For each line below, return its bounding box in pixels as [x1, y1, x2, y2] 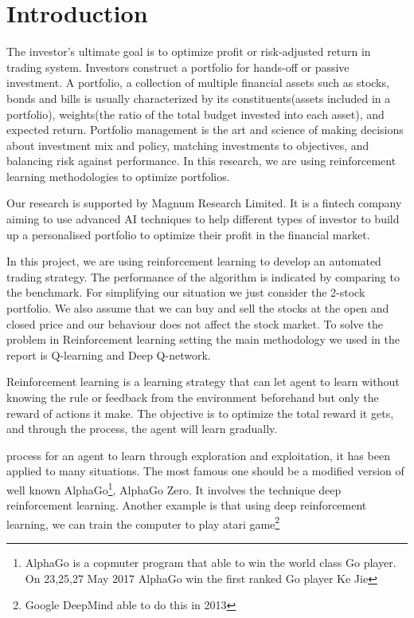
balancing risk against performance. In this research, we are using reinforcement [6, 152, 396, 169]
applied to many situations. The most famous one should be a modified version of [6, 463, 404, 479]
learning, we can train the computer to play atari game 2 [6, 513, 280, 532]
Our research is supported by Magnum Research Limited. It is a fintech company [6, 195, 402, 211]
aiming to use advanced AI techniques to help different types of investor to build [6, 211, 400, 227]
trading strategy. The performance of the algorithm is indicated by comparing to [6, 268, 400, 285]
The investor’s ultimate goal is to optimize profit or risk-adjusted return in [6, 43, 371, 60]
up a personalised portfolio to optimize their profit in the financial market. [6, 226, 370, 242]
